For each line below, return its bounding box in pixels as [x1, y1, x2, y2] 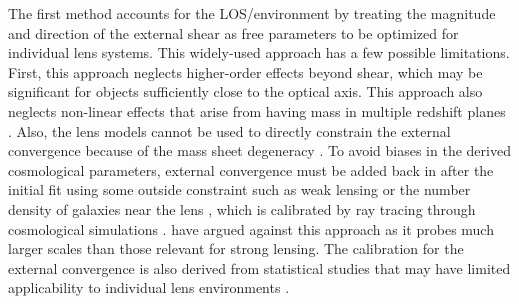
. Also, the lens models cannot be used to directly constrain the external [8, 120, 451, 141]
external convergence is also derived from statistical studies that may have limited [8, 257, 511, 278]
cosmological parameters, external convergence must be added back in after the [8, 159, 494, 180]
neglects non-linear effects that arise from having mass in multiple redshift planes [8, 100, 506, 121]
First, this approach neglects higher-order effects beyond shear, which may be [8, 61, 483, 82]
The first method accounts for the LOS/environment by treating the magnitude [8, 3, 496, 23]
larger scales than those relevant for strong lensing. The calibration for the [8, 238, 464, 259]
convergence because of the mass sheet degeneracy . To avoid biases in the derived [8, 140, 511, 161]
